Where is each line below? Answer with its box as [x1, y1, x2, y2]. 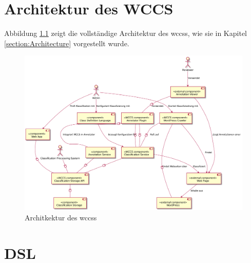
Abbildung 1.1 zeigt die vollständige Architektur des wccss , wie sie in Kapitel [4, 28, 247, 39]
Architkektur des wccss [25, 212, 97, 222]
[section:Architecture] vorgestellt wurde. [4, 37, 129, 48]
